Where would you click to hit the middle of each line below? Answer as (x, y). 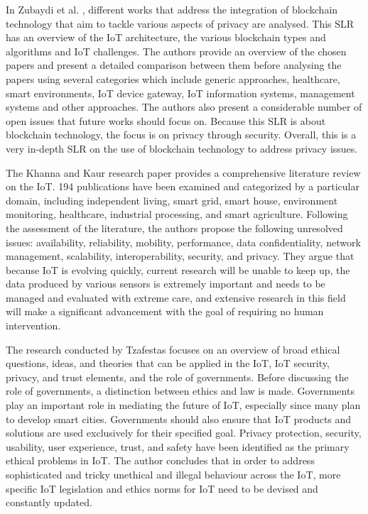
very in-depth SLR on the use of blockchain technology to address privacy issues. (182, 148)
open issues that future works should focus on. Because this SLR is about (166, 120)
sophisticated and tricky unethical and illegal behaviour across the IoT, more (173, 474)
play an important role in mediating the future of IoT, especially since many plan (183, 405)
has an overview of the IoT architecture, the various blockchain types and (166, 37)
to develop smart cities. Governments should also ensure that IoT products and (179, 419)
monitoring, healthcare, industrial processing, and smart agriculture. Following (177, 214)
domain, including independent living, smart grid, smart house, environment (172, 200)
